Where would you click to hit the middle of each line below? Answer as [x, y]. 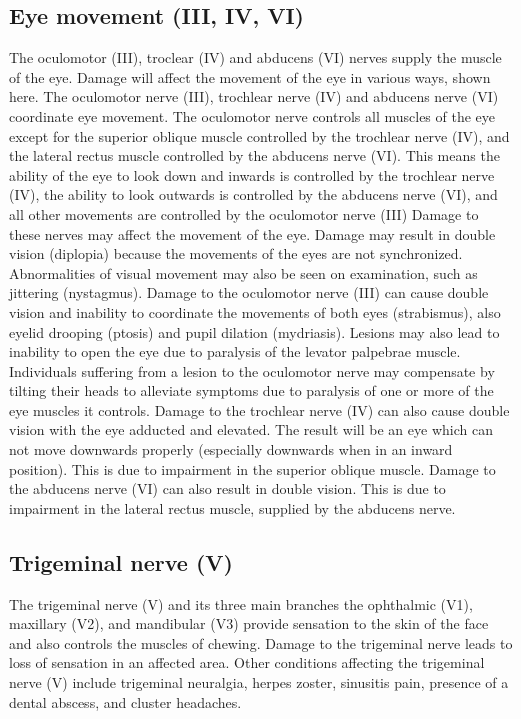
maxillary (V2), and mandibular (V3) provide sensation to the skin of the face [249, 623]
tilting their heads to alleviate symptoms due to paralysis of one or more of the [251, 390]
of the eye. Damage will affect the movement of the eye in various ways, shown [250, 76]
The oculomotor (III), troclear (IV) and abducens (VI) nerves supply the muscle [255, 57]
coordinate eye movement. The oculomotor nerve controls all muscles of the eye [252, 115]
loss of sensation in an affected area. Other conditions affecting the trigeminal [247, 662]
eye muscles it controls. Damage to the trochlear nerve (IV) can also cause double [259, 409]
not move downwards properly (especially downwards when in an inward [231, 449]
